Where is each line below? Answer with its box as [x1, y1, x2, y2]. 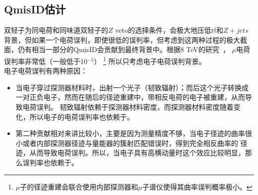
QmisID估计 [4, 1, 66, 17]
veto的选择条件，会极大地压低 [115, 25, 211, 35]
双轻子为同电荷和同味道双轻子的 [4, 25, 108, 35]
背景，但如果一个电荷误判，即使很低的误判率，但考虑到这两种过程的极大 [4, 34, 240, 45]
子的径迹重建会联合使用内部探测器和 [20, 181, 138, 192]
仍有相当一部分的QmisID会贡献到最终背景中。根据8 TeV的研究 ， [17, 44, 230, 55]
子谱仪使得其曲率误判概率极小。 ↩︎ [142, 181, 253, 192]
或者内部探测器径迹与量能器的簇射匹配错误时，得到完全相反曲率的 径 [22, 137, 248, 148]
